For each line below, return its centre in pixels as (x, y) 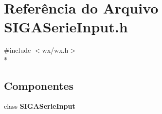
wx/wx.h (55, 50)
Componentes (39, 85)
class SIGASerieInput (40, 106)
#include (18, 50)
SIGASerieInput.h (66, 27)
